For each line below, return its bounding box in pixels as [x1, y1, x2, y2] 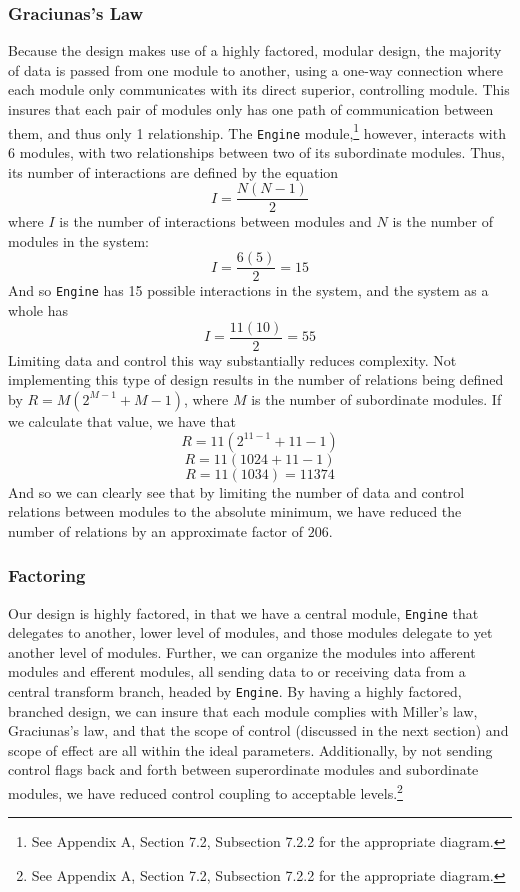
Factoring [8, 563, 86, 588]
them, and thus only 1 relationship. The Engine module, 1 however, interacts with [8, 119, 506, 143]
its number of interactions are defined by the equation [8, 161, 339, 182]
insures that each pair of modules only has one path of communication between [8, 99, 494, 119]
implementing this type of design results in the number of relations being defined [8, 369, 504, 390]
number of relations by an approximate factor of [8, 520, 304, 541]
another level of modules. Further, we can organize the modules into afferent [8, 641, 476, 662]
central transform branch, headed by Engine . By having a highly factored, [8, 680, 462, 701]
